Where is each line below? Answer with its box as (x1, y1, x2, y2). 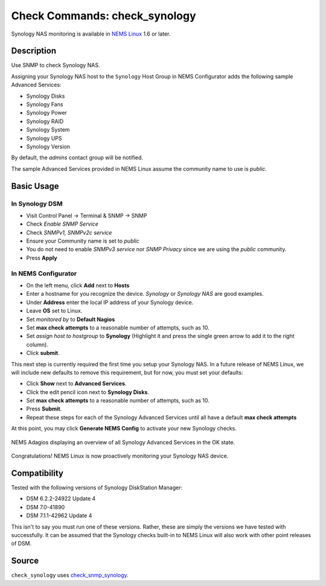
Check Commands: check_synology (11, 9, 196, 22)
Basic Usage (11, 181, 59, 191)
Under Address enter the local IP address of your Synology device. (26, 299, 194, 306)
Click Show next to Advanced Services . (26, 380, 127, 387)
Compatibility (11, 468, 63, 478)
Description (11, 46, 57, 56)
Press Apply (26, 254, 57, 261)
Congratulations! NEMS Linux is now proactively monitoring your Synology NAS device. (11, 453, 229, 460)
